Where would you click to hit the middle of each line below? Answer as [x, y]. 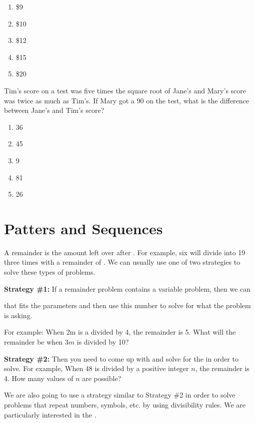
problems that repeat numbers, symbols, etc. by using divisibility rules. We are [125, 404]
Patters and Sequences [83, 228]
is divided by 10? [103, 342]
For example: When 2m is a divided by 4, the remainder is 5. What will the [120, 332]
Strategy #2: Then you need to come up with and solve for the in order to [121, 358]
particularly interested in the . [50, 414]
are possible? [102, 378]
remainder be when [33, 342]
